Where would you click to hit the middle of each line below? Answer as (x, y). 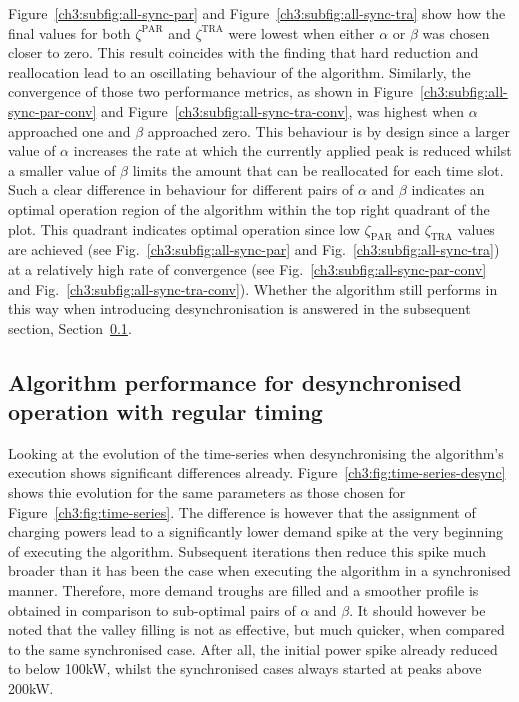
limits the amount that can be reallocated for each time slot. (318, 169)
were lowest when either (301, 32)
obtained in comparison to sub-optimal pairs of (152, 609)
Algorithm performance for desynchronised (235, 381)
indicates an (448, 189)
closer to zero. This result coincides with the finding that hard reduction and (243, 52)
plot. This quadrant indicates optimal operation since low (184, 228)
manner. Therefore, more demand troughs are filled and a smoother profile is (243, 590)
